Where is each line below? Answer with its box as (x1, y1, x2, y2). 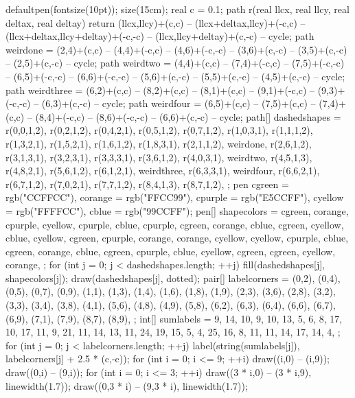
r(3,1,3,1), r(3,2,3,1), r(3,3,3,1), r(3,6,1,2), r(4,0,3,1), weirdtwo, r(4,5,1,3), (5, 150, 312, 164)
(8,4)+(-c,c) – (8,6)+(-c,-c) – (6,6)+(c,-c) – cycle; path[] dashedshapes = (35, 109, 341, 124)
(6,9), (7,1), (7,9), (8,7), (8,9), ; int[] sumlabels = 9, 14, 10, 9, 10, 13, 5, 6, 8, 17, (5, 311, 343, 325)
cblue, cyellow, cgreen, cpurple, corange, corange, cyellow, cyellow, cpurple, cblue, (5, 231, 349, 245)
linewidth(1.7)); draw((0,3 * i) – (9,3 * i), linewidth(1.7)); (5, 378, 248, 393)
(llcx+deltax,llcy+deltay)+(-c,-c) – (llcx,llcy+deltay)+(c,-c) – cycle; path (5, 29, 314, 43)
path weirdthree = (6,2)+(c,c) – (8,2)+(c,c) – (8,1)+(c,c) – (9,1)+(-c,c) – (5, 82, 315, 97)
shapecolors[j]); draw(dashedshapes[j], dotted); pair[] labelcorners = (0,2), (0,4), (5, 270, 341, 285)
